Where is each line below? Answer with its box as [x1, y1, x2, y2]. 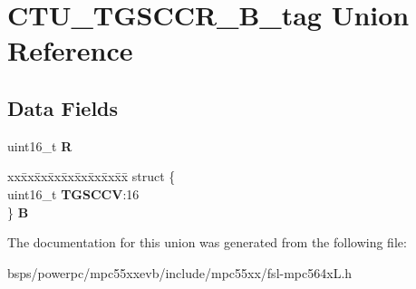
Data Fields [7, 93, 119, 121]
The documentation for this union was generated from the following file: [7, 233, 407, 252]
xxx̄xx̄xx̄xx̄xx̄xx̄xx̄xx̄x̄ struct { [7, 167, 176, 186]
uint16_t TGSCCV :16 [7, 184, 140, 203]
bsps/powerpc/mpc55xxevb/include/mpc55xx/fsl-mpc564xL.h [7, 263, 353, 282]
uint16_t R [7, 136, 73, 155]
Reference [7, 32, 133, 69]
